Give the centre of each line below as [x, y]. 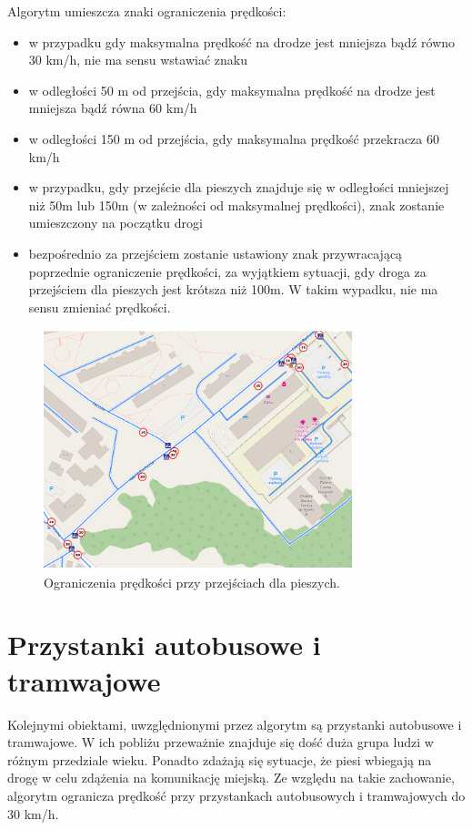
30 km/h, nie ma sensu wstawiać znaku [138, 60]
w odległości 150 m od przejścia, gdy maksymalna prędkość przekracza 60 [234, 138]
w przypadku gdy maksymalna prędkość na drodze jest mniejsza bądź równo [242, 41]
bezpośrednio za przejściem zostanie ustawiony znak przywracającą [216, 253]
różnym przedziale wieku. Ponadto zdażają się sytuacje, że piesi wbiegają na [220, 759]
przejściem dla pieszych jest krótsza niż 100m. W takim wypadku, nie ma [233, 289]
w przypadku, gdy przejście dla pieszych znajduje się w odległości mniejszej [239, 187]
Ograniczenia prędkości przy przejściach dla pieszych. [192, 582]
